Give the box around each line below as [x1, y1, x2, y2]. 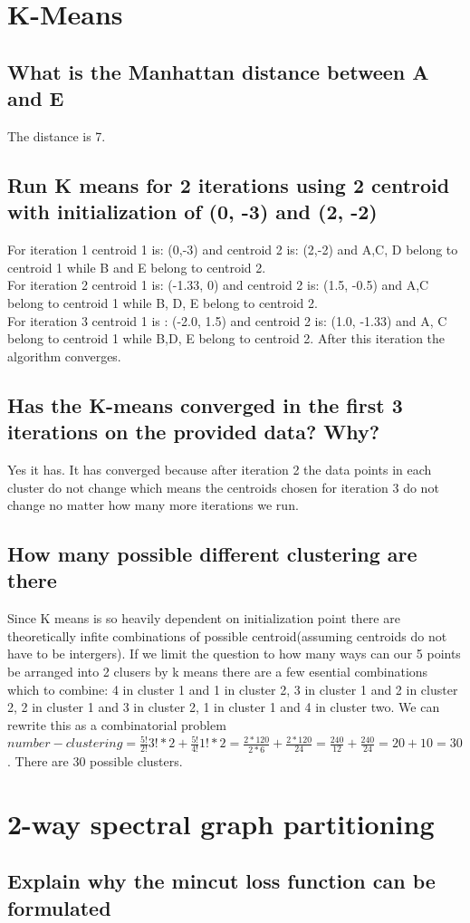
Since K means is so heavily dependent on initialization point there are [7, 609, 400, 628]
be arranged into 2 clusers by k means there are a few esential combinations [7, 662, 428, 681]
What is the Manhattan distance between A [7, 57, 429, 85]
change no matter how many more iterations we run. [7, 495, 299, 514]
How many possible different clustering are [7, 540, 417, 568]
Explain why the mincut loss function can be [7, 867, 436, 895]
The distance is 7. [7, 126, 106, 145]
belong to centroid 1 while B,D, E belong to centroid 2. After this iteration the [7, 329, 446, 348]
